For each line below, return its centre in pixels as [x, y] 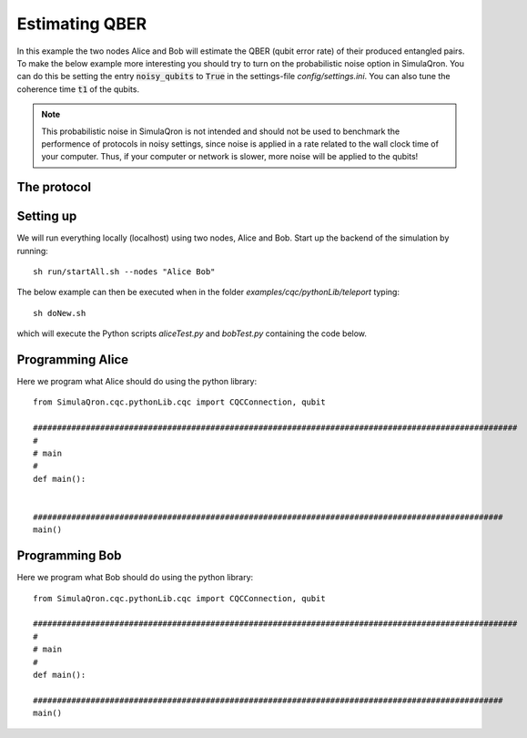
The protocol [54, 187]
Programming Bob [69, 556]
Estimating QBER [82, 24]
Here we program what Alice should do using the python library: [137, 382]
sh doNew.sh [60, 313]
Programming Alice [73, 359]
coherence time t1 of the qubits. [78, 89]
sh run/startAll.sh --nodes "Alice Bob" [124, 272]
